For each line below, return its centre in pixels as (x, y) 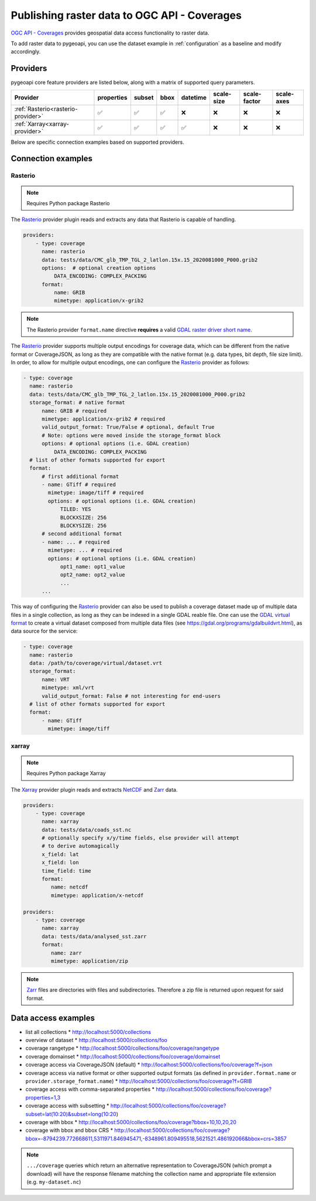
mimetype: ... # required (85, 550)
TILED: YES (76, 509)
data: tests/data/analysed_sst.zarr (94, 936)
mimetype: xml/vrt (68, 688)
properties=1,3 (43, 1097)
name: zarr (66, 953)
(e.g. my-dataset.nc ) (54, 1182)
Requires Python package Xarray (66, 773)
